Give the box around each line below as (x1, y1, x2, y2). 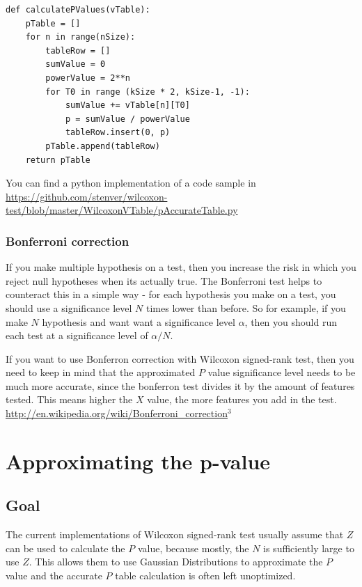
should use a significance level (6, 300, 132, 315)
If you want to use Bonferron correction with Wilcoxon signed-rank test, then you (6, 351, 354, 366)
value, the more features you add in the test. (147, 392, 337, 407)
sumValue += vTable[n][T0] (65, 100, 190, 111)
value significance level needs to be (207, 365, 356, 379)
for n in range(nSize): (25, 32, 136, 42)
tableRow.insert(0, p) (65, 127, 171, 138)
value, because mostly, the (137, 540, 249, 555)
